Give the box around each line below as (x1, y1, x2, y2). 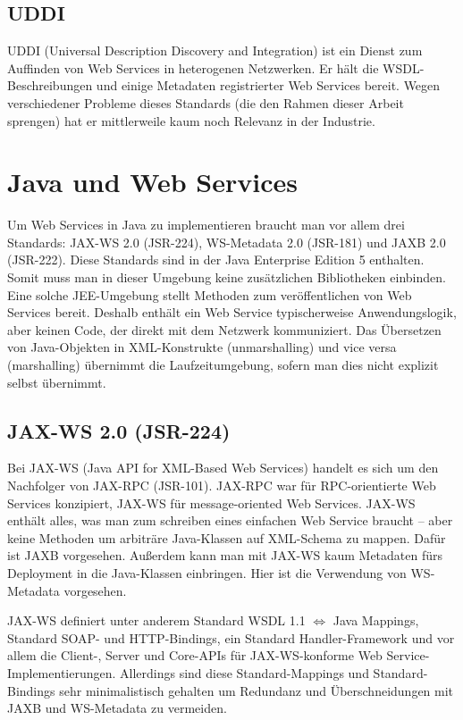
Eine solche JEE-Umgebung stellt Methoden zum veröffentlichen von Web (7, 285, 412, 304)
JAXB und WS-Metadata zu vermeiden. (7, 699, 227, 717)
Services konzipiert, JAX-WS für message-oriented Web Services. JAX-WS (7, 493, 416, 512)
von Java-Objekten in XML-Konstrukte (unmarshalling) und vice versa (7, 338, 397, 356)
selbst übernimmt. (7, 373, 106, 391)
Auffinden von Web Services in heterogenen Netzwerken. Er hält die (7, 58, 379, 77)
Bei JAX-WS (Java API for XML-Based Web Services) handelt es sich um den (7, 458, 439, 477)
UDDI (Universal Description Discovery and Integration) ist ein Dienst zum (7, 41, 423, 60)
